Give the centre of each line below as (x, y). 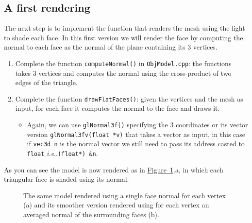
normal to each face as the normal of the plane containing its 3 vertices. (111, 47)
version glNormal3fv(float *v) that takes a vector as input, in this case (136, 134)
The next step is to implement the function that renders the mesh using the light (125, 28)
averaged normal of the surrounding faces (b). (91, 214)
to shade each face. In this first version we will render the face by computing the (124, 37)
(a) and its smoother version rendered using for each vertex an (116, 205)
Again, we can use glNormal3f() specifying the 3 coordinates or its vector (137, 125)
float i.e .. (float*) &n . (62, 153)
